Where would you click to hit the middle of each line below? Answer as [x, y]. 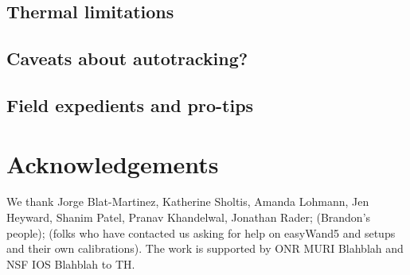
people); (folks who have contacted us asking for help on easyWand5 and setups [201, 232]
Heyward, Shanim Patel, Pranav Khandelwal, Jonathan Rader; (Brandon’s [189, 217]
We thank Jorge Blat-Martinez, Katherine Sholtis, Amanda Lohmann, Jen [188, 201]
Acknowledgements [113, 163]
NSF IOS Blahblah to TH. [71, 263]
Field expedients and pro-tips [130, 105]
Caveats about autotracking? [127, 58]
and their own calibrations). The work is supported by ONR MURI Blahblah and [205, 248]
